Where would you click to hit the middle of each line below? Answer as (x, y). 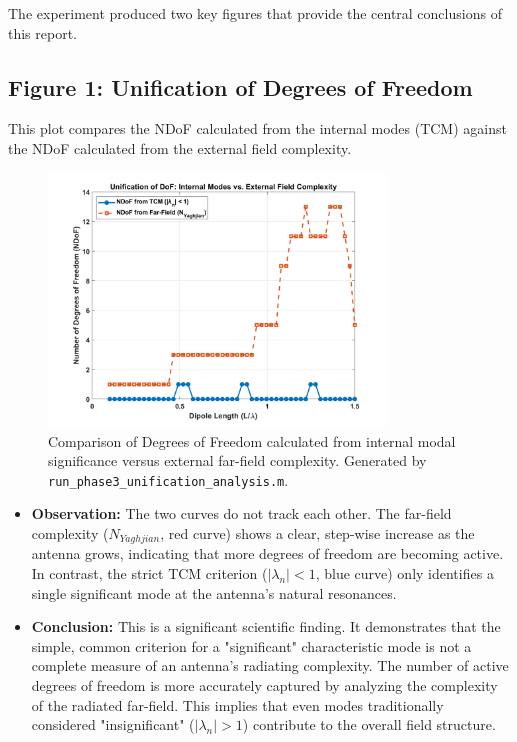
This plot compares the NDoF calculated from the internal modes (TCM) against (257, 128)
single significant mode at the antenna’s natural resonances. (214, 592)
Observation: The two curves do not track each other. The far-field (241, 513)
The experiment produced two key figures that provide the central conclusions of (255, 13)
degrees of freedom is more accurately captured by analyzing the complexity (264, 685)
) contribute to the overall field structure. (369, 724)
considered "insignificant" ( (113, 724)
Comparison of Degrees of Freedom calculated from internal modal (252, 440)
